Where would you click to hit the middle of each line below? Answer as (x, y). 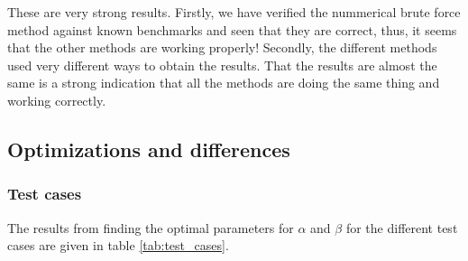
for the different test (402, 227)
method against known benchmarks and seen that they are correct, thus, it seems (232, 29)
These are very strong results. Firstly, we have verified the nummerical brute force (234, 12)
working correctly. (57, 100)
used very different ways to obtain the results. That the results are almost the (222, 65)
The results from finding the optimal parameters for (151, 227)
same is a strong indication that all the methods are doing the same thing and (224, 83)
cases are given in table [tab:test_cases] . (118, 245)
